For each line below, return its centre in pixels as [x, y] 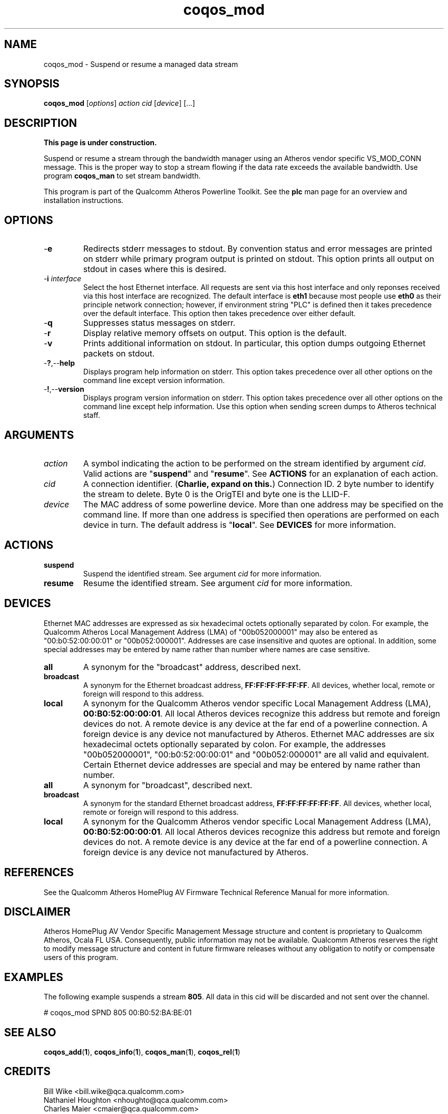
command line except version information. [154, 381]
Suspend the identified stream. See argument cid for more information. [202, 573]
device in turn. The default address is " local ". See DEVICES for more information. [240, 525]
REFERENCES [39, 873]
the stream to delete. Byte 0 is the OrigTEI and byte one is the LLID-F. [217, 494]
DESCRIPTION [41, 123]
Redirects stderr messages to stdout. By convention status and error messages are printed [257, 249]
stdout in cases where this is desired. [155, 269]
